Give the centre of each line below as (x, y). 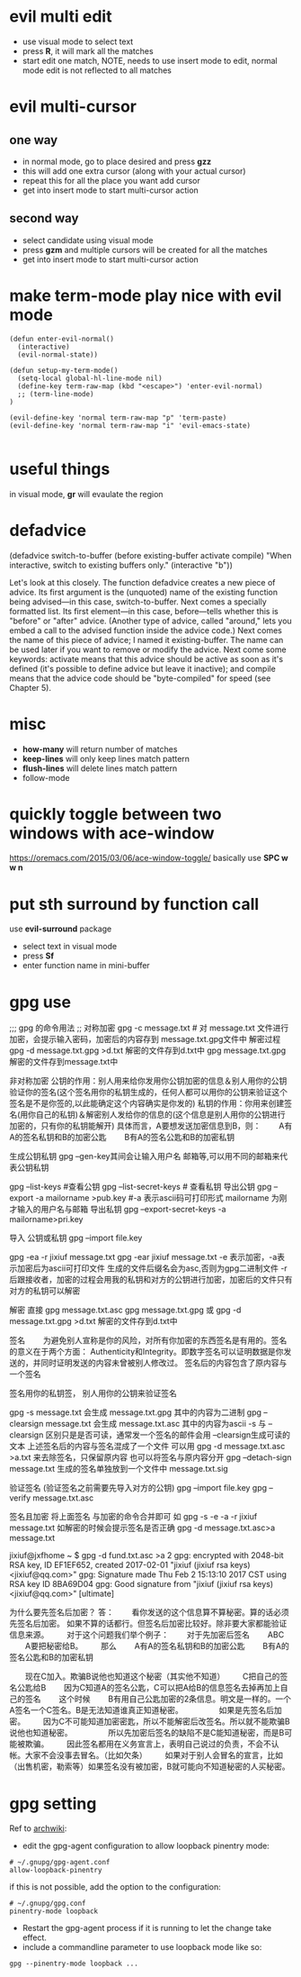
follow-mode (46, 777)
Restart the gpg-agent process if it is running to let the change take (147, 1928)
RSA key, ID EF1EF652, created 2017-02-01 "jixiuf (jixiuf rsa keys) (130, 1565)
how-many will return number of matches (100, 748)
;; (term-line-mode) (56, 394)
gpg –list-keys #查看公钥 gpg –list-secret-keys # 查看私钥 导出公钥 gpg (141, 1187)
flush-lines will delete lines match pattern (100, 768)
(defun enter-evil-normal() (62, 339)
